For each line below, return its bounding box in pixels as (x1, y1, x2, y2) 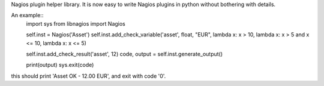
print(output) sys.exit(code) (26, 62, 94, 69)
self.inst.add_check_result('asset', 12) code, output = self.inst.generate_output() (26, 50, 223, 57)
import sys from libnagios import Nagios (26, 20, 126, 27)
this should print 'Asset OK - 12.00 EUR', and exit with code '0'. (11, 72, 166, 79)
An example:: (11, 12, 44, 19)
